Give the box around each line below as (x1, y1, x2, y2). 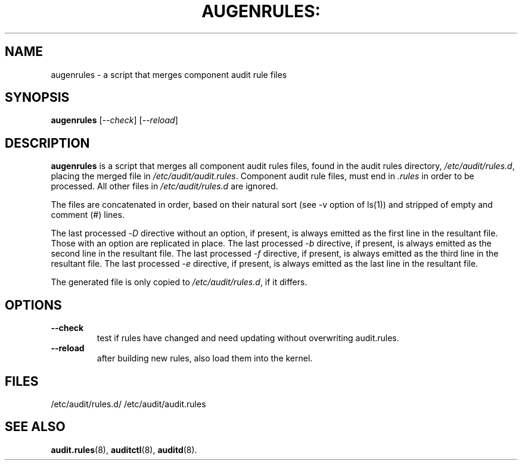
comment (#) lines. (51, 210, 125, 220)
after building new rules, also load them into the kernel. (97, 353, 313, 364)
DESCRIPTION (5, 135, 90, 151)
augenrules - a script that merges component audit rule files (51, 69, 287, 80)
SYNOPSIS (5, 90, 70, 105)
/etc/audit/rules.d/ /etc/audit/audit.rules (51, 398, 206, 409)
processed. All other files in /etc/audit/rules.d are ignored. (51, 181, 278, 192)
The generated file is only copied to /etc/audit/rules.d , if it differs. (51, 277, 307, 288)
